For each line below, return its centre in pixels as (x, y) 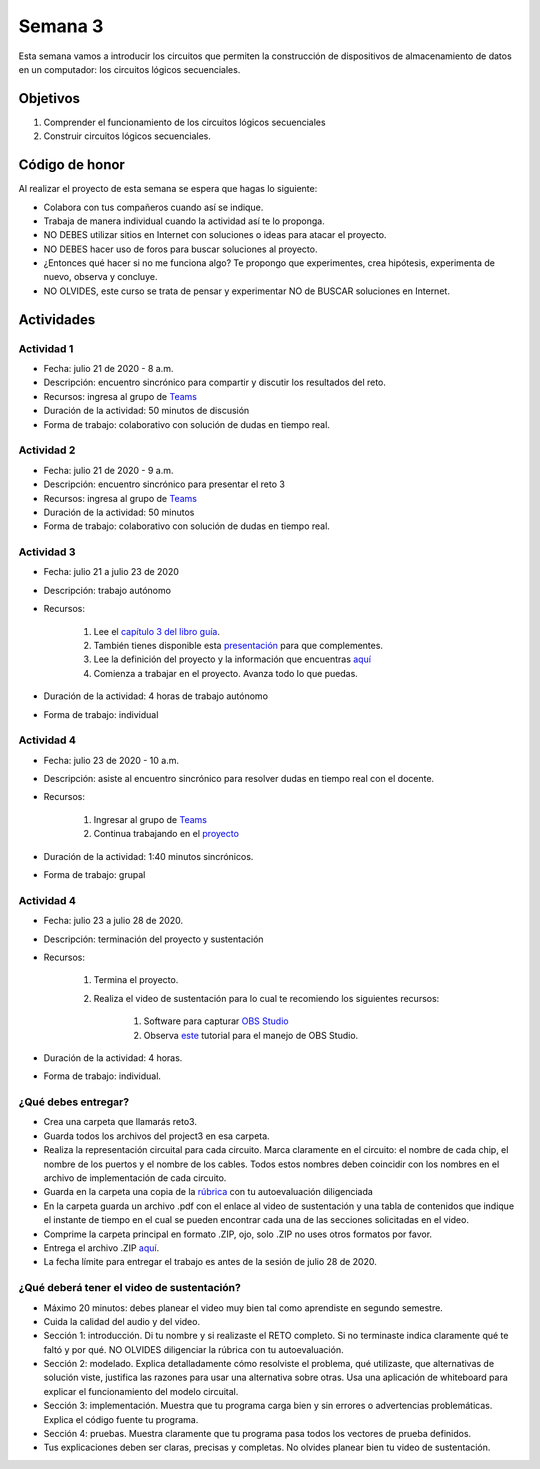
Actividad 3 (47, 552)
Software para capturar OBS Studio (216, 1021)
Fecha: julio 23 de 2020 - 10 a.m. (111, 760)
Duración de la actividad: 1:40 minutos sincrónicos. (148, 856)
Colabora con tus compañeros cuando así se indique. (153, 207)
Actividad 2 (47, 450)
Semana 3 (61, 26)
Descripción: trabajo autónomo (107, 590)
